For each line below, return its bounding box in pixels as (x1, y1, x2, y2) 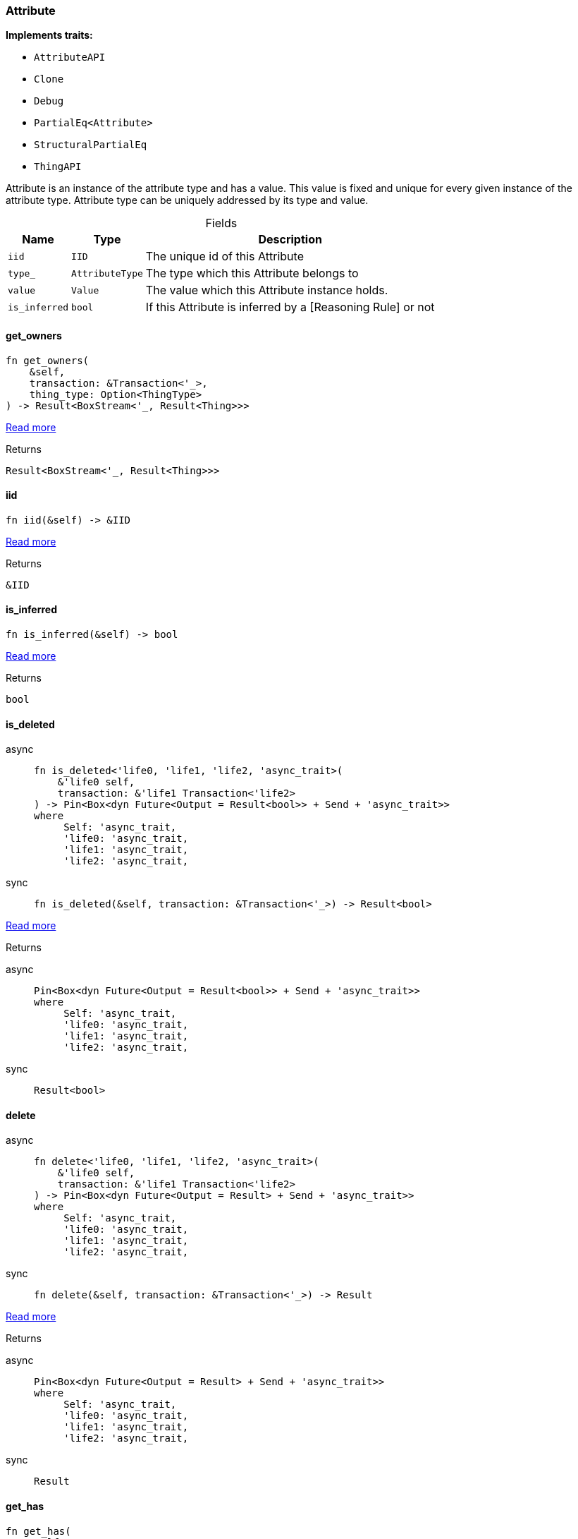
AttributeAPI (34, 52, 106, 64)
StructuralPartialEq (34, 139, 147, 151)
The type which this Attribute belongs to (145, 266, 359, 281)
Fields (205, 216, 238, 231)
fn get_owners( (6, 354, 90, 366)
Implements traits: (6, 29, 93, 42)
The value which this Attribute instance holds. (145, 283, 388, 298)
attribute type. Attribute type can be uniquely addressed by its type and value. (6, 194, 369, 207)
